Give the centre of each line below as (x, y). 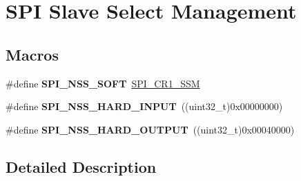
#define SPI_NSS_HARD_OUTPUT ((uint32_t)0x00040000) (150, 129)
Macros (32, 54)
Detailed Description (81, 166)
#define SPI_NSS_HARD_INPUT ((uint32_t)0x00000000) (144, 106)
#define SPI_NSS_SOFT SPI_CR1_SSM (103, 83)
